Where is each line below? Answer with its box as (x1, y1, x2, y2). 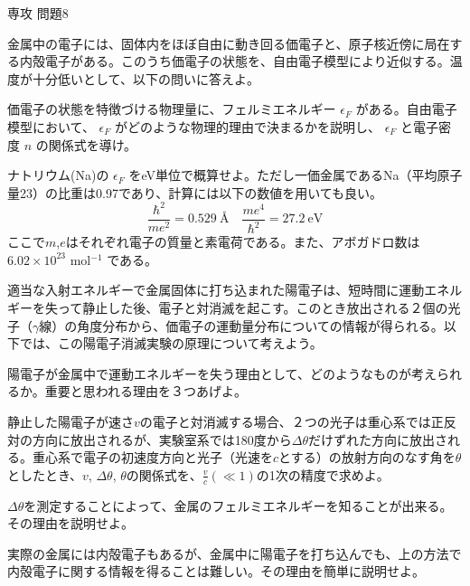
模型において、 (7, 117, 95, 136)
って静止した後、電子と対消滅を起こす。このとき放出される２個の (57, 298, 448, 317)
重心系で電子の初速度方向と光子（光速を (32, 448, 273, 467)
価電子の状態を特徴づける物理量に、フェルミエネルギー (7, 99, 336, 118)
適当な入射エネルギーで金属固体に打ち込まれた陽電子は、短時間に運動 (7, 280, 425, 299)
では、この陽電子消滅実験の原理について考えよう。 (19, 334, 323, 353)
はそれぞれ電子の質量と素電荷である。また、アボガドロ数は (65, 232, 420, 251)
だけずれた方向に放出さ (307, 430, 447, 449)
